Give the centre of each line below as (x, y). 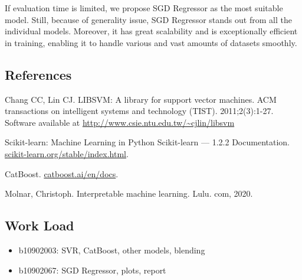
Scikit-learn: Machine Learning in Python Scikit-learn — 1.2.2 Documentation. (147, 142)
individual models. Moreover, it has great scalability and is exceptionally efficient (151, 31)
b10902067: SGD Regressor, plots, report (92, 270)
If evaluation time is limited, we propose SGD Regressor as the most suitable (144, 8)
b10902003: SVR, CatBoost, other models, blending (112, 250)
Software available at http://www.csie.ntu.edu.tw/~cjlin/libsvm (120, 122)
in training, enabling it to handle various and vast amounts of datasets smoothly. (151, 42)
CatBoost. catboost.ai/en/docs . (62, 173)
